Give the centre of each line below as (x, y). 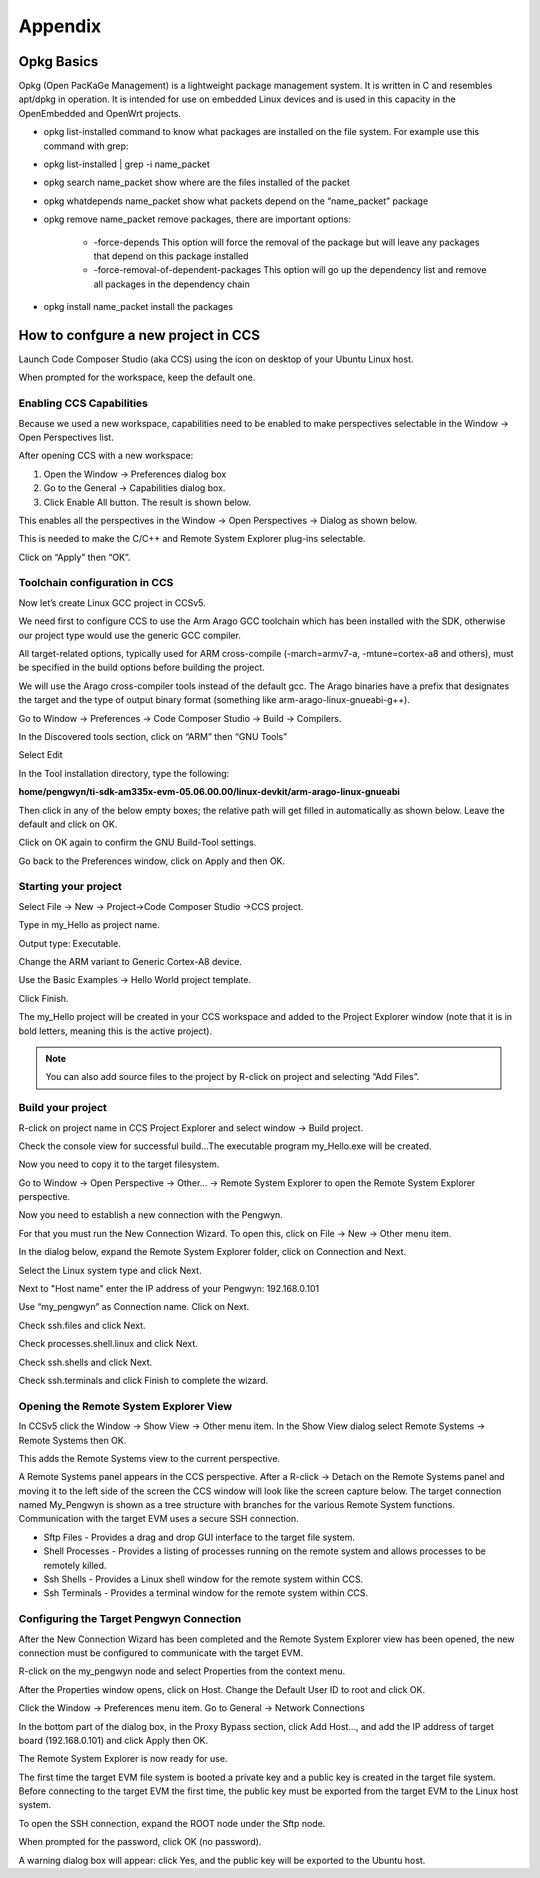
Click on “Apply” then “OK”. (74, 557)
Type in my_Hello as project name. (89, 925)
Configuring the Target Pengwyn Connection (130, 1619)
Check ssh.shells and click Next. (85, 1362)
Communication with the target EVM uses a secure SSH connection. (158, 1519)
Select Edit (41, 755)
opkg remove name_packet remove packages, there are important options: (197, 219)
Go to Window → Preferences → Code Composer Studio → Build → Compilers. (180, 718)
